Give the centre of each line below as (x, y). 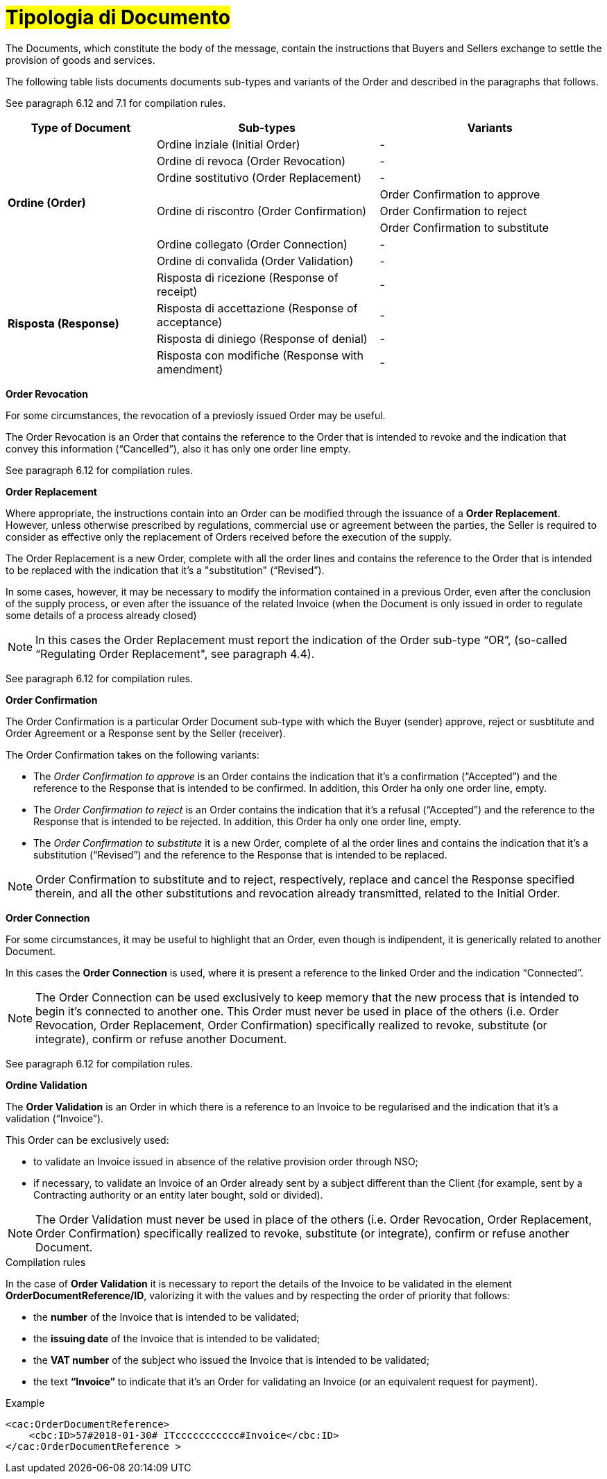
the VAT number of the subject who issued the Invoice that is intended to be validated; (231, 1360)
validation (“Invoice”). (55, 1118)
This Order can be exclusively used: (87, 1140)
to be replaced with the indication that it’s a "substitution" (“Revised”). (165, 570)
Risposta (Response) (63, 323)
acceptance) (190, 322)
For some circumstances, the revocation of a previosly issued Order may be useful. (196, 415)
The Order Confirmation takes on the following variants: (132, 754)
